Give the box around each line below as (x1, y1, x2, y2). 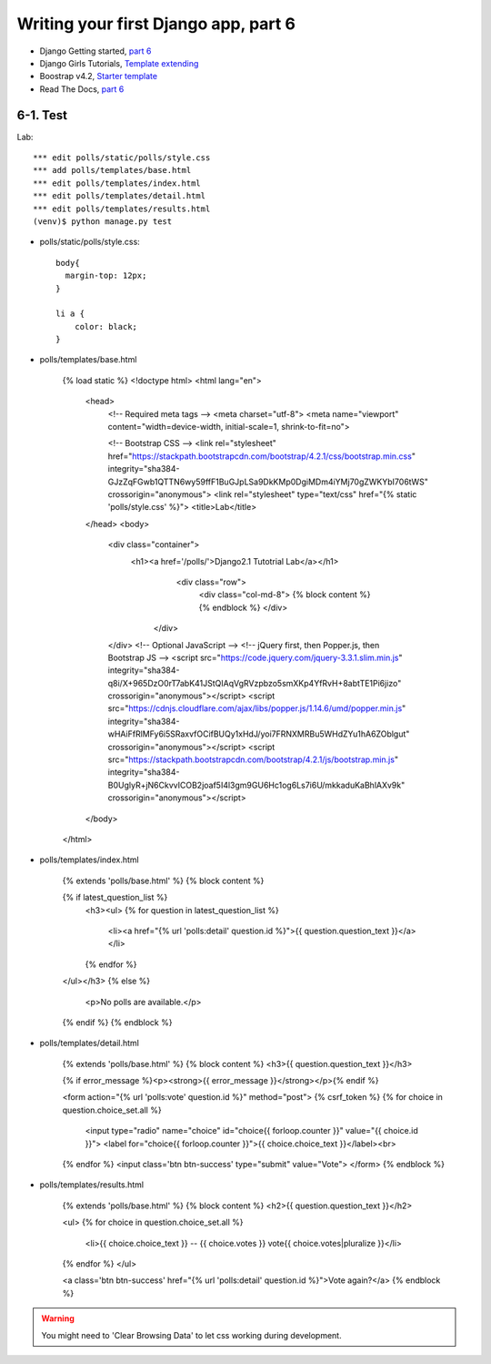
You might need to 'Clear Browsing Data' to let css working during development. (41, 1329, 342, 1340)
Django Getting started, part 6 (39, 46, 152, 56)
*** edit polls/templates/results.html (33, 203, 211, 214)
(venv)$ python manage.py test (33, 216, 173, 227)
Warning (41, 1313, 75, 1324)
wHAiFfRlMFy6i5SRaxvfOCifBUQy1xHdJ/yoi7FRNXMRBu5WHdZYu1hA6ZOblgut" (107, 728, 410, 739)
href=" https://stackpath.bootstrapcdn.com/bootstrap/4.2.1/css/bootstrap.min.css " (107, 451, 416, 462)
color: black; (74, 321, 138, 331)
